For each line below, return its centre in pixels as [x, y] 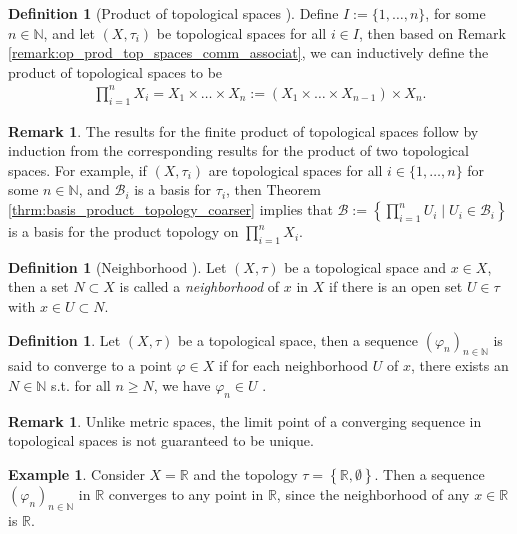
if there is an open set [396, 286]
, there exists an [459, 365]
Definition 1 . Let [64, 339]
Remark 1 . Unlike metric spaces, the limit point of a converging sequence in [245, 420]
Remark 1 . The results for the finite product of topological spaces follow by [243, 130]
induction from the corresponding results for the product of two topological [238, 150]
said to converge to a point [90, 365]
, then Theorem [273, 189]
